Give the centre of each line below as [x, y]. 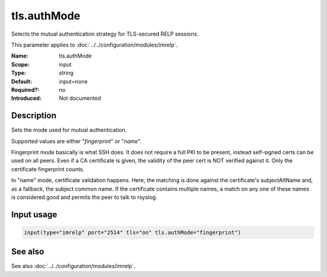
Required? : [25, 90]
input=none [73, 81]
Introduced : [26, 98]
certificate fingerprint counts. [48, 169]
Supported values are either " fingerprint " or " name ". [77, 141]
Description [34, 116]
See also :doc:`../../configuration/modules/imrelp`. [73, 266]
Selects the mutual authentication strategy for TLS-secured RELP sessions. [105, 34]
